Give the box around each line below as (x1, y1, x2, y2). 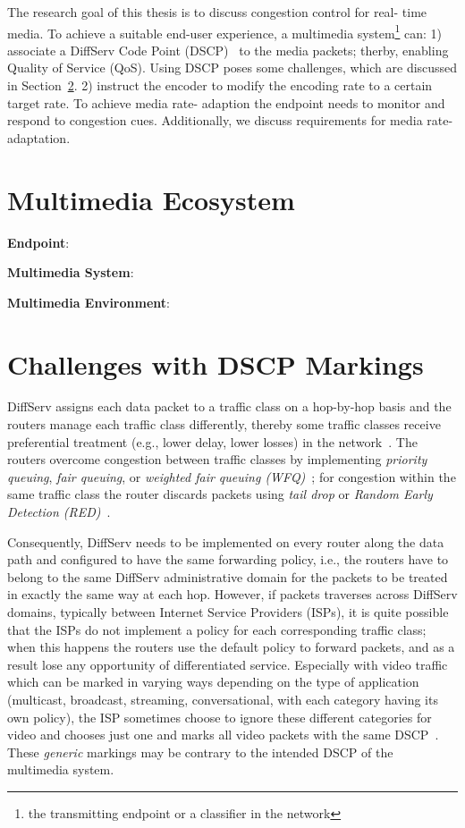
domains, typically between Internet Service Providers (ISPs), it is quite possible (7, 602, 449, 621)
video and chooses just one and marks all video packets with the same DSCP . (7, 725, 439, 744)
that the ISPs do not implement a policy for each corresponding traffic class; (7, 620, 427, 638)
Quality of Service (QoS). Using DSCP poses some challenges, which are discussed (7, 58, 458, 77)
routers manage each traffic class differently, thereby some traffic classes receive (7, 415, 441, 434)
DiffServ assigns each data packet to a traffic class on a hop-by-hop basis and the (7, 397, 452, 416)
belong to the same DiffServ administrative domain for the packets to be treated (7, 567, 448, 586)
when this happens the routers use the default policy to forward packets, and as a (7, 638, 455, 656)
